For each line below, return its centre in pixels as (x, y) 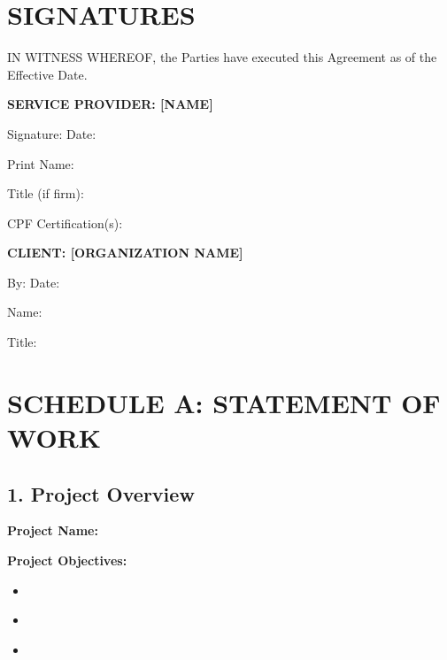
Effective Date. (47, 74)
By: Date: (34, 282)
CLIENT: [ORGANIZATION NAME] (125, 253)
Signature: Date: (52, 133)
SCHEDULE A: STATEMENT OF (224, 402)
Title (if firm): (46, 193)
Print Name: (41, 163)
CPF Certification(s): (65, 223)
